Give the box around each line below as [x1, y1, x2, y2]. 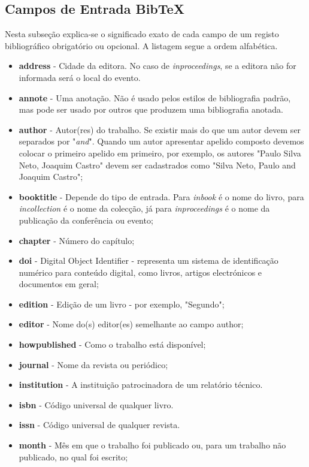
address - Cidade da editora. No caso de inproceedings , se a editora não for [19, 59, 296, 72]
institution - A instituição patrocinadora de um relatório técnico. [19, 378, 263, 391]
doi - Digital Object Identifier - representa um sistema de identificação [19, 254, 278, 267]
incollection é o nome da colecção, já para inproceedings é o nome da [19, 202, 270, 215]
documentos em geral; [19, 278, 99, 290]
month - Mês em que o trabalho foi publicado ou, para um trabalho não [19, 439, 286, 451]
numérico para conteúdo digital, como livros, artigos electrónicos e [19, 266, 262, 278]
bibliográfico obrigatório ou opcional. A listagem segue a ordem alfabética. [5, 39, 278, 52]
